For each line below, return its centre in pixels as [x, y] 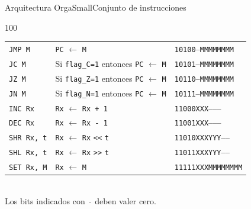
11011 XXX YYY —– [202, 153]
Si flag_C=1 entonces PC [99, 63]
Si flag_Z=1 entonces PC [99, 78]
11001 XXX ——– [198, 123]
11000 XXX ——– [198, 109]
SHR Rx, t [28, 138]
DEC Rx [22, 123]
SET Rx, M [28, 168]
